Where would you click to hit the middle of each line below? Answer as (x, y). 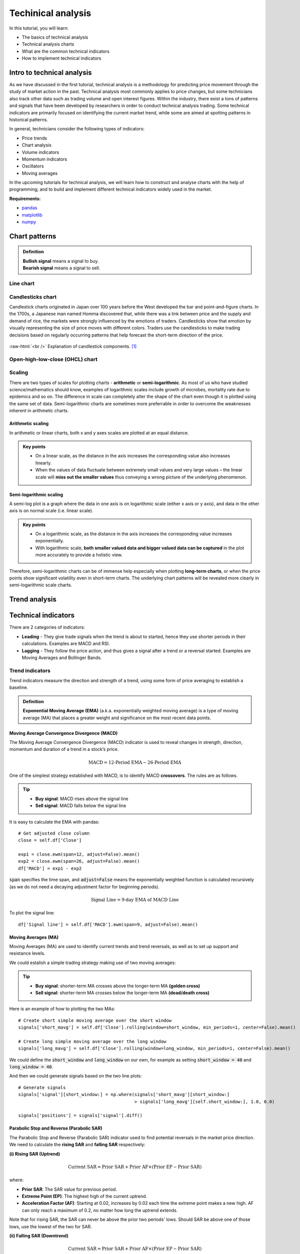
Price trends (34, 138)
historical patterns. (29, 119)
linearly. (44, 463)
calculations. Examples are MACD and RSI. (66, 644)
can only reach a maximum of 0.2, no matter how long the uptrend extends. (100, 1210)
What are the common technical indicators (66, 51)
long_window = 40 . (31, 1067)
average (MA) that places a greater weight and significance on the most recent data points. (117, 718)
